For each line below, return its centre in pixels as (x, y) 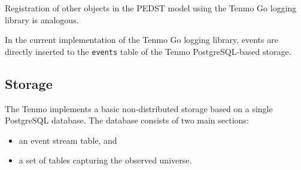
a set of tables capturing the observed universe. (105, 160)
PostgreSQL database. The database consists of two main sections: (127, 120)
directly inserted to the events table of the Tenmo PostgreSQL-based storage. (148, 51)
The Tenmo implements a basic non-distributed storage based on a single (139, 108)
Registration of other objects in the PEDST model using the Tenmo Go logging (151, 8)
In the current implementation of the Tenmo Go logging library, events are (142, 40)
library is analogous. (42, 19)
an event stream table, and (68, 140)
